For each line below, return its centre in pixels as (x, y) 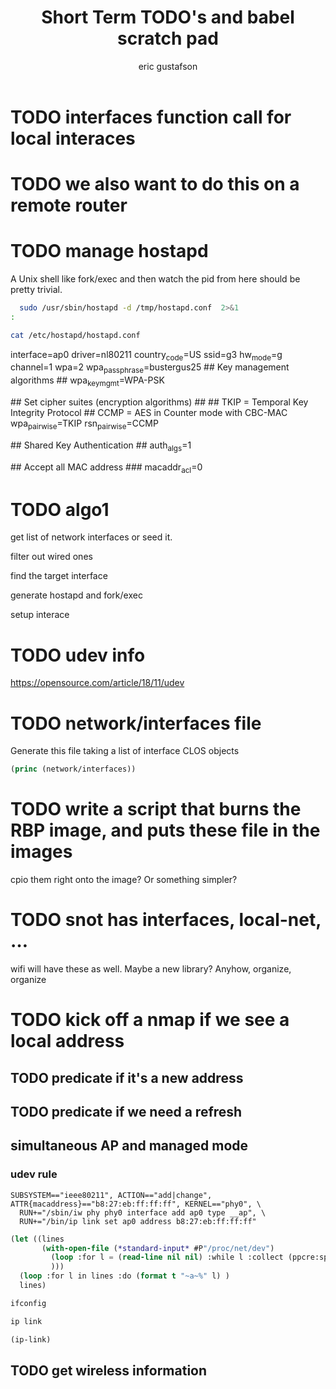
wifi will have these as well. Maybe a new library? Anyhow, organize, (151, 969)
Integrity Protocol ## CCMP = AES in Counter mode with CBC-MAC (149, 413)
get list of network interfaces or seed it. (91, 537)
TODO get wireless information (109, 1370)
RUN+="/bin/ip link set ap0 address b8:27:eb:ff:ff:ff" (138, 1221)
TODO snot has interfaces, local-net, (166, 920)
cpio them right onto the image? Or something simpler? (124, 880)
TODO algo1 (60, 509)
